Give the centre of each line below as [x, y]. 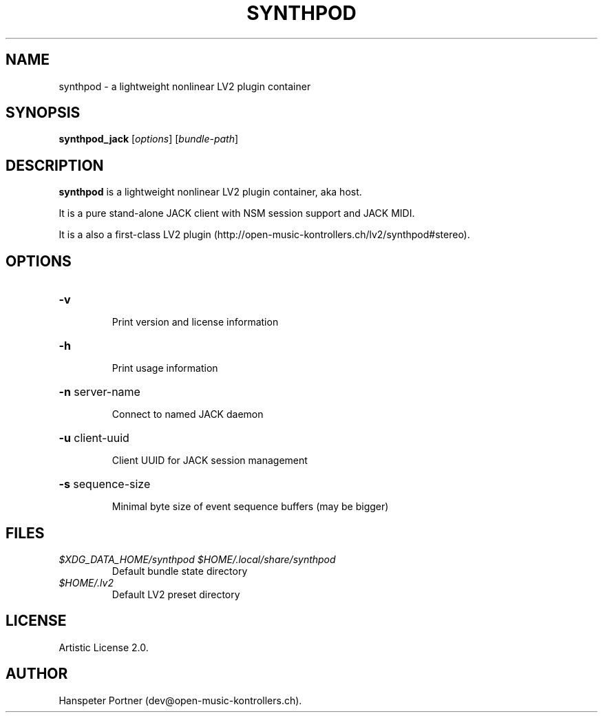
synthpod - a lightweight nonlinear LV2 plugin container [185, 86]
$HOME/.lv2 [86, 582]
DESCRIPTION [55, 165]
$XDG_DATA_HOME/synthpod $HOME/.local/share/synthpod [197, 559]
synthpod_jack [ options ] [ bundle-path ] [149, 139]
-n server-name [99, 392]
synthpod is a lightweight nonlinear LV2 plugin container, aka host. [210, 192]
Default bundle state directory [180, 571]
